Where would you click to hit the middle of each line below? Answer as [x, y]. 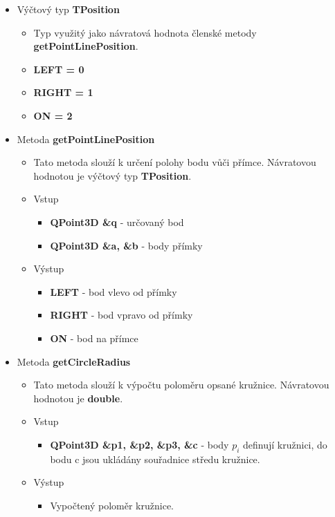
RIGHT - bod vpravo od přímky [121, 315]
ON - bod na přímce [94, 338]
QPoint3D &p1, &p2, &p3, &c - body [139, 444]
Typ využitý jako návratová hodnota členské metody [145, 32]
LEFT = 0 [59, 69]
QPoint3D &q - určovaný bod [117, 222]
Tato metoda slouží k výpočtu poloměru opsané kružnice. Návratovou [181, 385]
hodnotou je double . [78, 398]
